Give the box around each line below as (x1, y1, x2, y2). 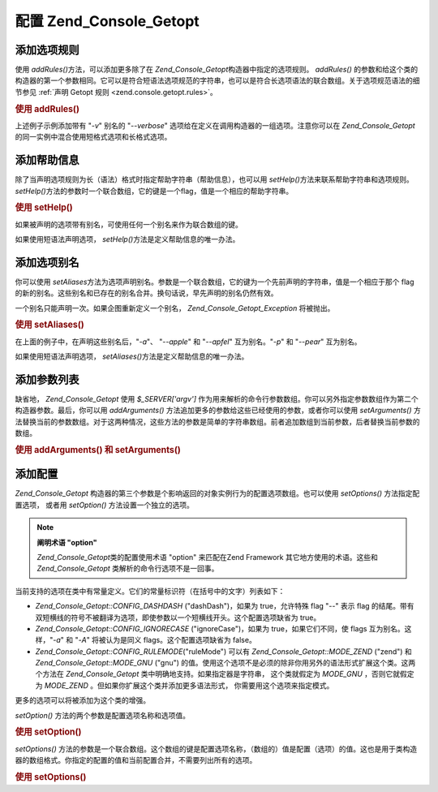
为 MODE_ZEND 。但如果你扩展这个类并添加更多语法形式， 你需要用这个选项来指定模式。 (35, 680, 334, 690)
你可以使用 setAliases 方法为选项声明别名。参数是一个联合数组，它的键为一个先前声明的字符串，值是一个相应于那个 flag (15, 277, 414, 286)
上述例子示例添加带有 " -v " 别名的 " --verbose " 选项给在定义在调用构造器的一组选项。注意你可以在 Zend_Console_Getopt (15, 120, 415, 130)
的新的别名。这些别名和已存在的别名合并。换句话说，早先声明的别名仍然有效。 (15, 288, 278, 298)
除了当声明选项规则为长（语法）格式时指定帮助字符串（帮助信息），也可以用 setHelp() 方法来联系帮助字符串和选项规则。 (15, 174, 414, 184)
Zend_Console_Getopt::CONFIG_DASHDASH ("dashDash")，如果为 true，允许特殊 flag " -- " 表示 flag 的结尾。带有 (35, 601, 414, 611)
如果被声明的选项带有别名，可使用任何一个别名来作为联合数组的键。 (15, 219, 243, 229)
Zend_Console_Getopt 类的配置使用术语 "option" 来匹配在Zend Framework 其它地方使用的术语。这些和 (36, 552, 379, 562)
